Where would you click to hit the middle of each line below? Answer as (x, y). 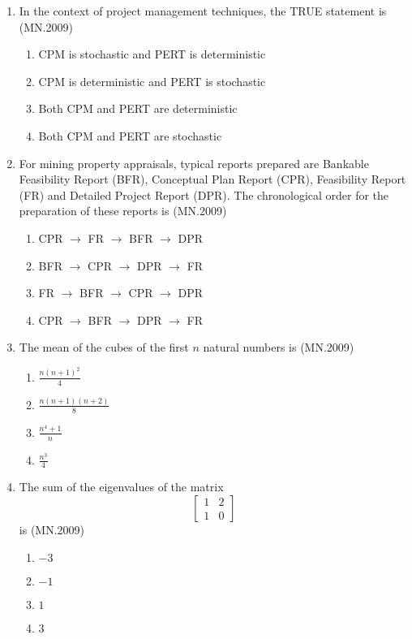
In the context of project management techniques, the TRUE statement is (203, 11)
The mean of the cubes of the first (104, 347)
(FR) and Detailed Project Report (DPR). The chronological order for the (204, 194)
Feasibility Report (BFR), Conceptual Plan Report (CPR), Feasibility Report (212, 179)
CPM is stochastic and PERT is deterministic (152, 54)
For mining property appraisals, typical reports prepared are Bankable (194, 163)
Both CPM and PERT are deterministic (138, 108)
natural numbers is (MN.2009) (279, 347)
